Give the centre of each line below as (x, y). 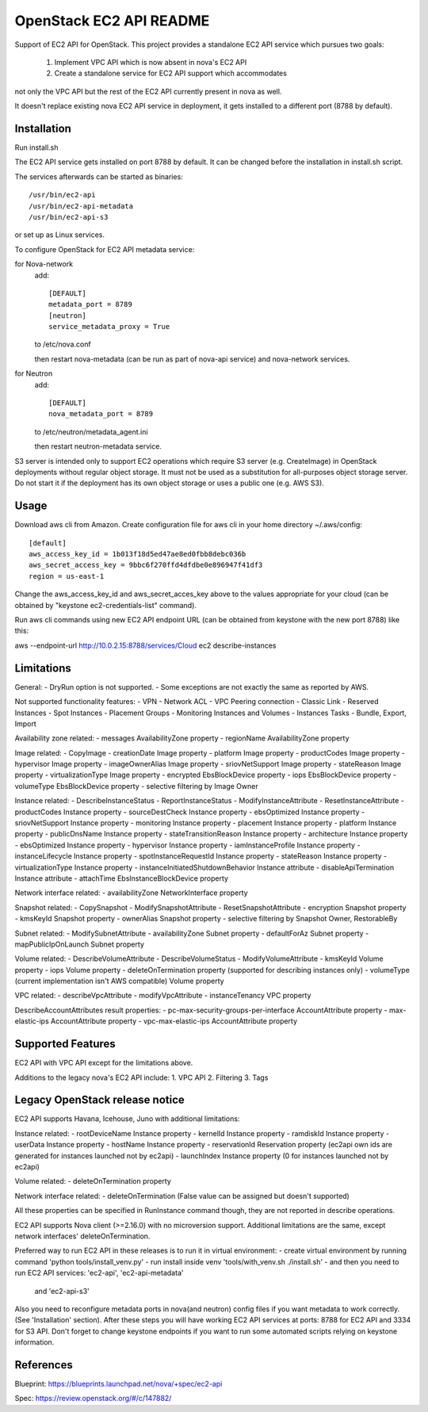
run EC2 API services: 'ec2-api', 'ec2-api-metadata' (99, 1273)
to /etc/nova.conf (63, 344)
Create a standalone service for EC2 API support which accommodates (170, 73)
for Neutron (34, 373)
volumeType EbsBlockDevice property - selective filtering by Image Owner (136, 786)
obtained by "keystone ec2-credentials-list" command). (106, 605)
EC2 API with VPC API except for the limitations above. (104, 1063)
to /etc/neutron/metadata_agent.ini (91, 431)
